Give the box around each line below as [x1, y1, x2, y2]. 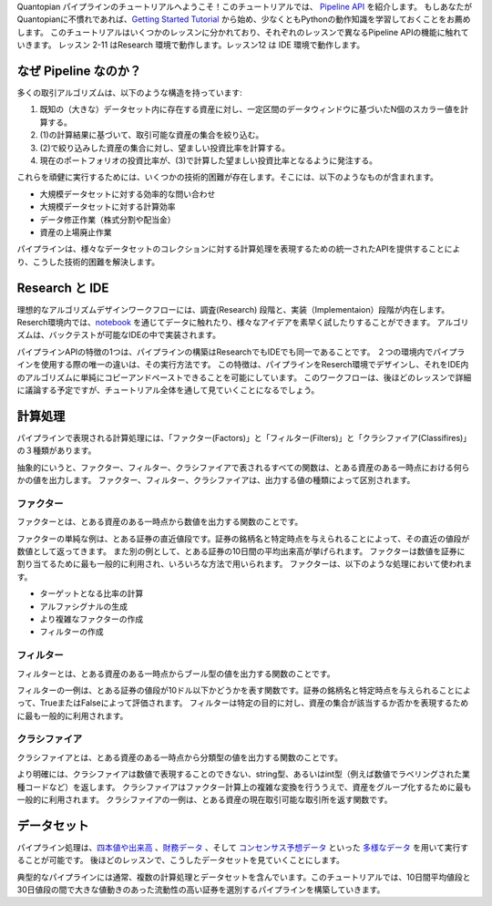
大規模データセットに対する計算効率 [39, 201, 176, 212]
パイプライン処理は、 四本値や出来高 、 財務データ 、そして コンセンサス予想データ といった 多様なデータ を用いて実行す [16, 841, 469, 852]
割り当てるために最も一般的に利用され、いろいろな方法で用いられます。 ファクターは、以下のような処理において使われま [16, 559, 473, 570]
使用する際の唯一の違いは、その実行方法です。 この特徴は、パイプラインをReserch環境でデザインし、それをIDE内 [40, 359, 469, 370]
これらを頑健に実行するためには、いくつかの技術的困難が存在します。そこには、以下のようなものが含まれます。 [16, 171, 439, 182]
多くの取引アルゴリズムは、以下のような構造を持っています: [16, 88, 242, 98]
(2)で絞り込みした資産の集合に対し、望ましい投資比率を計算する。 [39, 142, 291, 153]
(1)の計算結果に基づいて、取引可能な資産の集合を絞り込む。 [39, 129, 264, 140]
